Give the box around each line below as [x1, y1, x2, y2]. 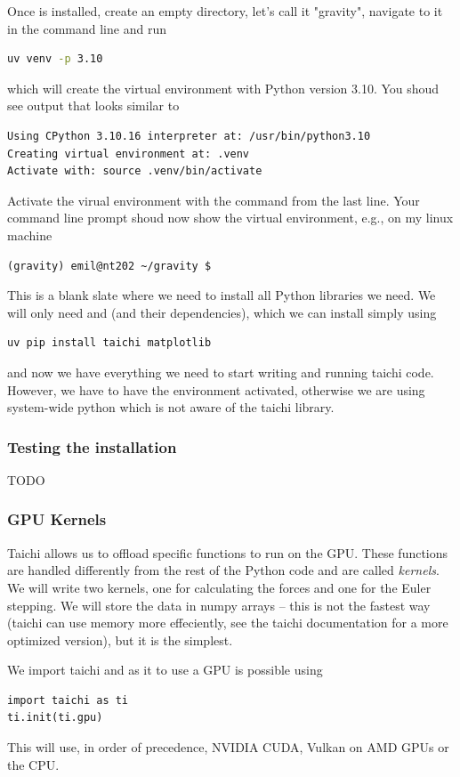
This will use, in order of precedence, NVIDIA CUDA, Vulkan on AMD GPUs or [7, 738, 449, 757]
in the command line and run [7, 19, 166, 37]
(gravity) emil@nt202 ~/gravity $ [7, 259, 212, 272]
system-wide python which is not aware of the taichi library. [7, 398, 335, 417]
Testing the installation [7, 435, 177, 457]
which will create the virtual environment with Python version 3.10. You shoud [7, 78, 440, 97]
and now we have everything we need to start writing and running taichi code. [7, 362, 434, 381]
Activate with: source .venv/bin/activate [7, 165, 262, 178]
